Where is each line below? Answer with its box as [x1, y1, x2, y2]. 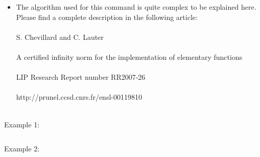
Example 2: [4, 143, 40, 154]
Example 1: [4, 119, 40, 129]
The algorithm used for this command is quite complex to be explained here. [16, 2, 256, 12]
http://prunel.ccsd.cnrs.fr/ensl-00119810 [16, 92, 142, 102]
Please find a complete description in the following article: [16, 11, 198, 22]
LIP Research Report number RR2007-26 [16, 72, 146, 82]
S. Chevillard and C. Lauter [16, 31, 104, 42]
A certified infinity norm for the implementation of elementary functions [16, 51, 243, 62]
